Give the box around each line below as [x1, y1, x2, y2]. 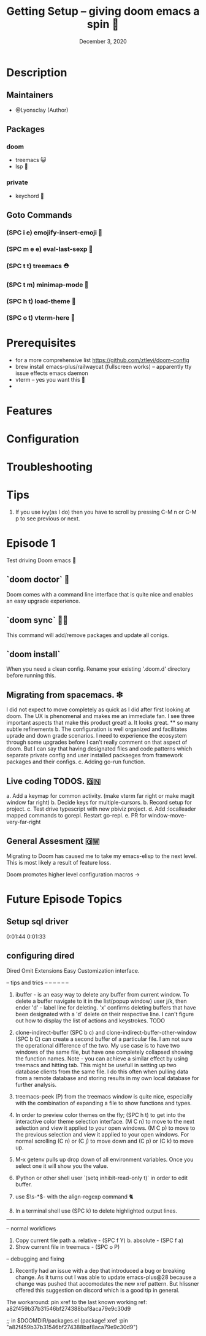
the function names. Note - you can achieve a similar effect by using [15, 1054, 188, 1062]
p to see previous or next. [15, 515, 80, 522]
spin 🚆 [86, 17, 120, 31]
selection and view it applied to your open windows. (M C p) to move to [15, 1124, 196, 1132]
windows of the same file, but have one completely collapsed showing [15, 1048, 193, 1056]
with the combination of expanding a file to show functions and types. [15, 1099, 192, 1106]
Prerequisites [6, 336, 77, 350]
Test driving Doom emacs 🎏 [6, 557, 77, 564]
